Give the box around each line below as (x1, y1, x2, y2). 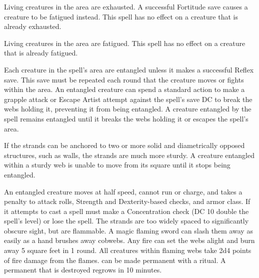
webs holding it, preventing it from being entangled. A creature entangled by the (4, 103, 251, 114)
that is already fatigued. (4, 47, 78, 58)
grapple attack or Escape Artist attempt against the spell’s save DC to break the (4, 93, 252, 104)
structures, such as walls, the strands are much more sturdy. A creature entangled (4, 149, 255, 160)
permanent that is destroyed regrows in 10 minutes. (4, 264, 162, 275)
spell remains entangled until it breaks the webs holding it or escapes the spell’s (4, 113, 248, 123)
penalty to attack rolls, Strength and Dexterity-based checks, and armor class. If (4, 196, 250, 206)
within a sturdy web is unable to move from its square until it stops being (4, 159, 230, 170)
